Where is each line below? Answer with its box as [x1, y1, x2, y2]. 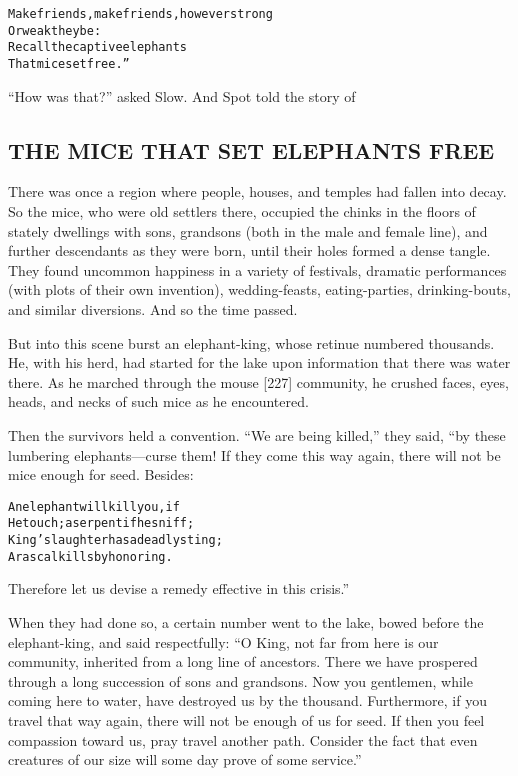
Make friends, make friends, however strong [8, 7, 273, 21]
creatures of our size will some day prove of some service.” [8, 749, 362, 770]
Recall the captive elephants [8, 40, 187, 55]
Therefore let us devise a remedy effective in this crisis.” [8, 578, 350, 599]
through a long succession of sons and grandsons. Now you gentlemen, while [8, 670, 473, 691]
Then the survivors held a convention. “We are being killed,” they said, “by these [8, 424, 506, 445]
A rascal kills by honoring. [8, 549, 173, 564]
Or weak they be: [8, 23, 102, 38]
